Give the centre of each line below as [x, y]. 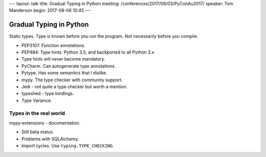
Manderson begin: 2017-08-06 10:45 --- [50, 10]
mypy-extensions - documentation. [45, 123]
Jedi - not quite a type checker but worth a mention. [74, 87]
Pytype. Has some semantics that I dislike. [65, 73]
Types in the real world [37, 113]
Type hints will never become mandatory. [63, 59]
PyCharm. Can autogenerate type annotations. [68, 66]
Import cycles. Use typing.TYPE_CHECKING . [68, 146]
